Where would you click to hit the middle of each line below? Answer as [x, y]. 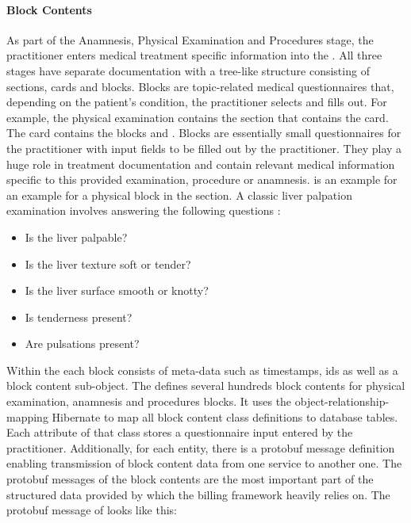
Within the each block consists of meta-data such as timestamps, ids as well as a [202, 370]
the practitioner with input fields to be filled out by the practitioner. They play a [204, 148]
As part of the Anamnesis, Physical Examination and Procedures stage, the [190, 39]
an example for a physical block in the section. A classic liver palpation [179, 195]
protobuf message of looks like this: [92, 510]
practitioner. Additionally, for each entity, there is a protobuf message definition [201, 447]
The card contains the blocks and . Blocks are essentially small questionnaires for [204, 133]
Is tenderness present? [79, 317]
